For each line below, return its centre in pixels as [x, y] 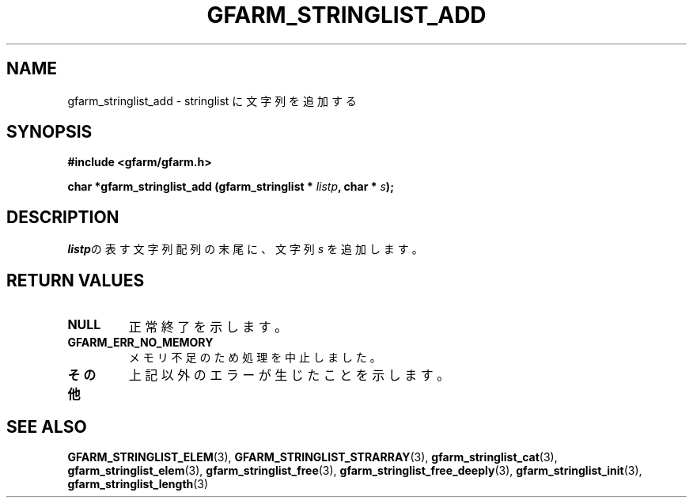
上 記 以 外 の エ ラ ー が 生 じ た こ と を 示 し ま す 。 [289, 375]
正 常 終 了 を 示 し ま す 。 [208, 327]
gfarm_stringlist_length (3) [138, 483]
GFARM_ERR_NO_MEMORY [140, 343]
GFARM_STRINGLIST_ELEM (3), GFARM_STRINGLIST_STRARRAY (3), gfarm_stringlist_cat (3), [312, 457]
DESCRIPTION [63, 217]
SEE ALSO [47, 426]
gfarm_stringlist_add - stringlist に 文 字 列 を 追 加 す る [212, 100]
